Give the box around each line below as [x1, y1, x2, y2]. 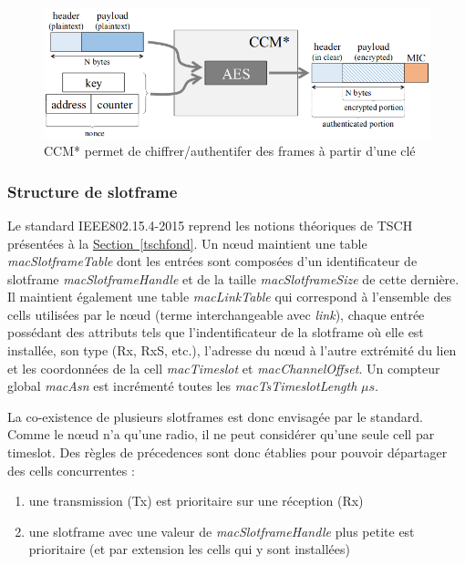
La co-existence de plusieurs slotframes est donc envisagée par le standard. [7, 406, 423, 426]
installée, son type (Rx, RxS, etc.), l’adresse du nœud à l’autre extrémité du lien [7, 341, 457, 360]
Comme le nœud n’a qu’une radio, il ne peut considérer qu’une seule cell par [7, 425, 435, 444]
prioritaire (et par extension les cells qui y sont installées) [28, 539, 350, 559]
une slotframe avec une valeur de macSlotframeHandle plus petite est [28, 521, 415, 540]
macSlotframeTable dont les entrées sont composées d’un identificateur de [7, 252, 418, 271]
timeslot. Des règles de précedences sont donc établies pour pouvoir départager [7, 443, 448, 462]
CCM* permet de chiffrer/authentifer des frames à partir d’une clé [44, 141, 416, 160]
